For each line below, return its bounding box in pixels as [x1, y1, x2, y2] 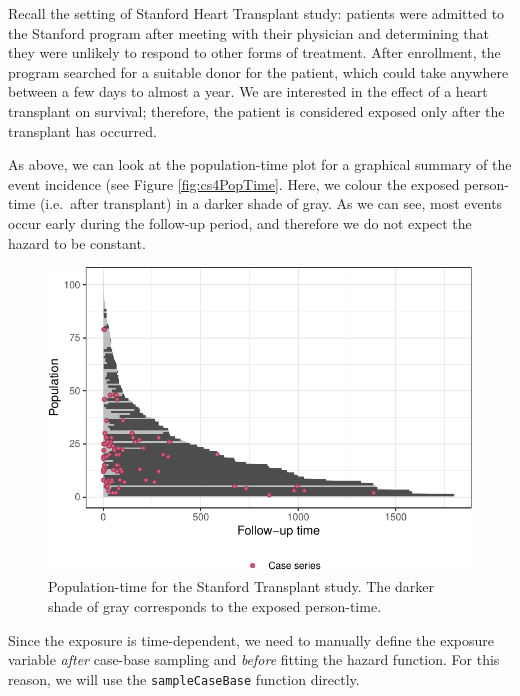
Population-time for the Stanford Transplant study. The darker [48, 576, 435, 597]
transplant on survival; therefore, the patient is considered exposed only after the [8, 100, 505, 121]
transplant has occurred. [8, 120, 157, 141]
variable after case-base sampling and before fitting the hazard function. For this [8, 649, 500, 670]
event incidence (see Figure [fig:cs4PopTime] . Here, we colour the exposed [8, 173, 460, 194]
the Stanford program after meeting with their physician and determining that [8, 22, 490, 43]
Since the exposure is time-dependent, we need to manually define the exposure [8, 629, 495, 650]
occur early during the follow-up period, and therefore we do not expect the [8, 212, 472, 233]
